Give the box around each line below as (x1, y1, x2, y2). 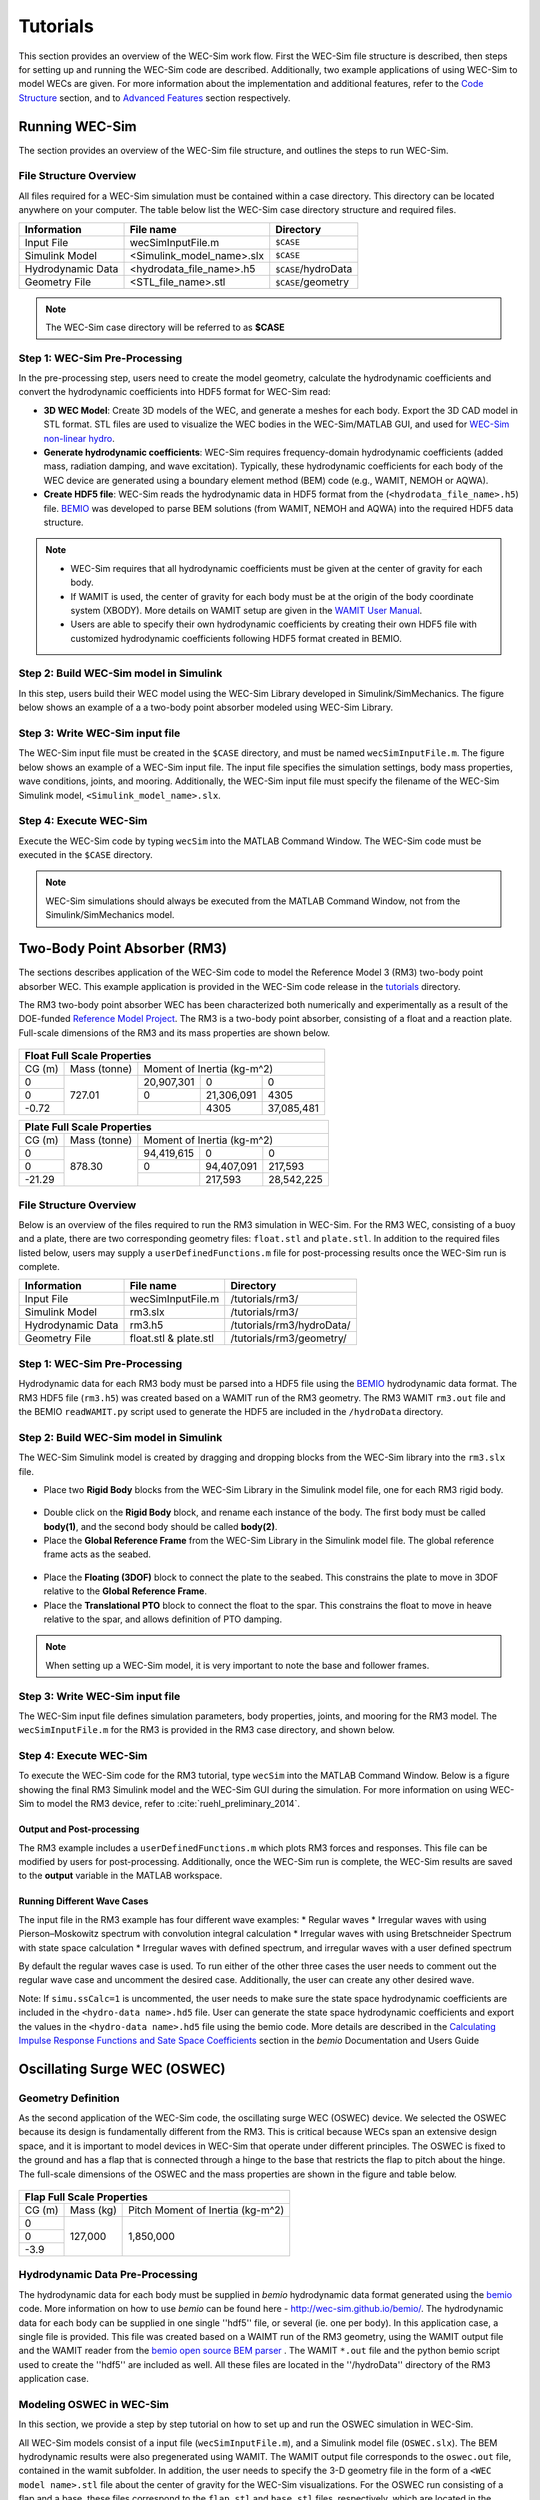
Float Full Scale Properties (24, 1049, 152, 1063)
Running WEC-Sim (18, 118, 137, 135)
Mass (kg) (70, 2203, 117, 2217)
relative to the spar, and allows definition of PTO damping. (43, 1613, 283, 1625)
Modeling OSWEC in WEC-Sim (18, 2397, 170, 2411)
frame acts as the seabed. (43, 1548, 152, 1560)
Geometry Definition (18, 2091, 120, 2105)
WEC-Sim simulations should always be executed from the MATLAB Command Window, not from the (45, 895, 461, 907)
